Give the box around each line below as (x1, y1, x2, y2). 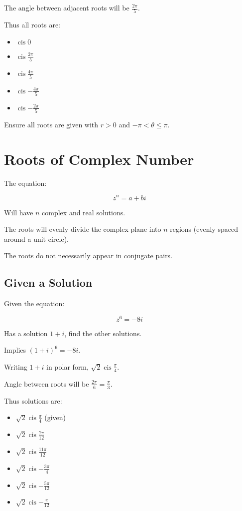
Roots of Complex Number (4, 148, 194, 169)
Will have (4, 207, 33, 217)
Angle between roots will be (4, 378, 89, 389)
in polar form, (46, 361, 89, 372)
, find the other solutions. (64, 328, 142, 338)
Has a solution (4, 328, 48, 338)
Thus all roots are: (4, 19, 61, 30)
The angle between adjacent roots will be (4, 2, 129, 12)
